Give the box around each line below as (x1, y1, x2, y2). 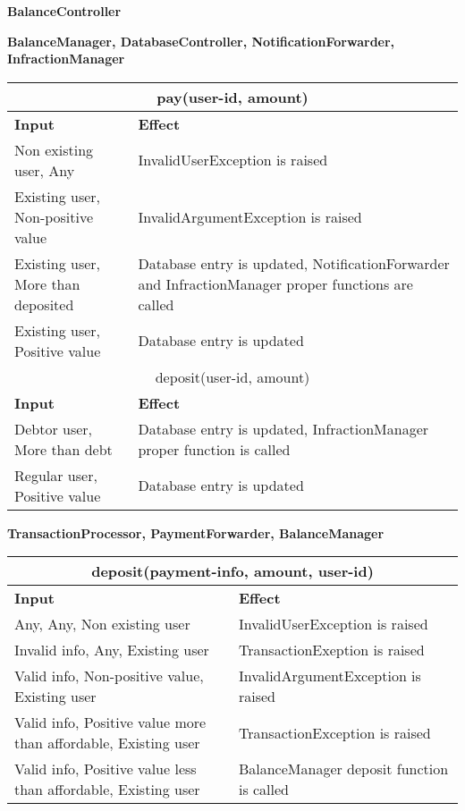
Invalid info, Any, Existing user (14, 639, 209, 661)
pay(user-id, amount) (156, 86, 309, 107)
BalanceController (7, 2, 122, 20)
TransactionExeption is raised (238, 639, 425, 661)
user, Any (14, 159, 75, 181)
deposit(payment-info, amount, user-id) (91, 561, 374, 582)
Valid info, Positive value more (14, 712, 207, 733)
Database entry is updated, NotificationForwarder (138, 252, 450, 274)
